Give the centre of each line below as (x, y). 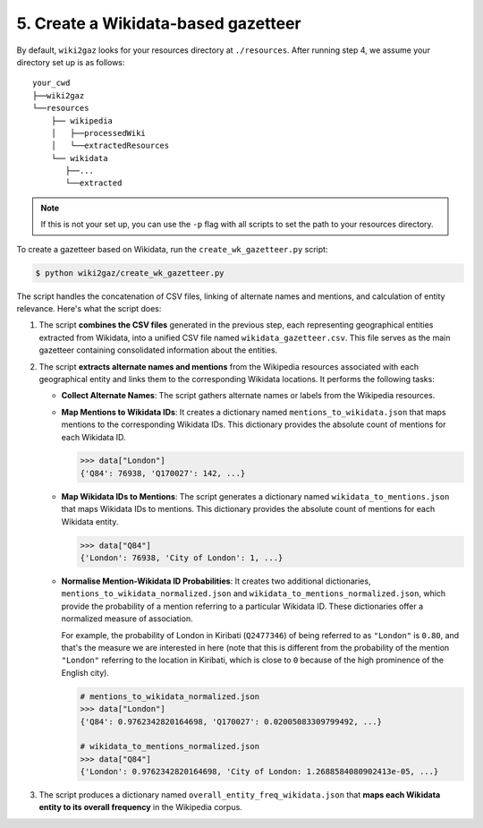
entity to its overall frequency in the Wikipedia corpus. (141, 807)
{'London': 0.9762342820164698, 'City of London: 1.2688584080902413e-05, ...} (259, 772)
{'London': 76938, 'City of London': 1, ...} (182, 558)
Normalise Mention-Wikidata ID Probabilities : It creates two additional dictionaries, (216, 581)
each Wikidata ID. (93, 437)
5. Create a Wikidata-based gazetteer (159, 23)
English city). (85, 672)
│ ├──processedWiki (98, 133)
